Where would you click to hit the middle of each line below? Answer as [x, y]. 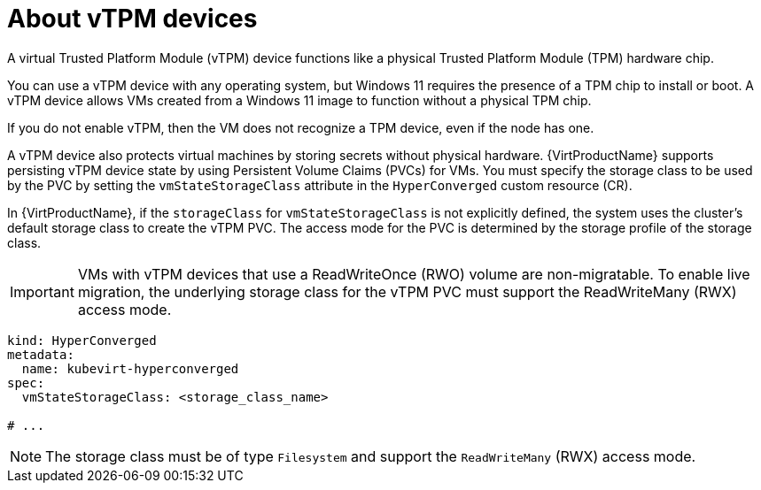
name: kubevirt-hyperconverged [130, 368]
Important [42, 291]
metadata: [41, 354]
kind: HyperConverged [82, 340]
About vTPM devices [132, 19]
